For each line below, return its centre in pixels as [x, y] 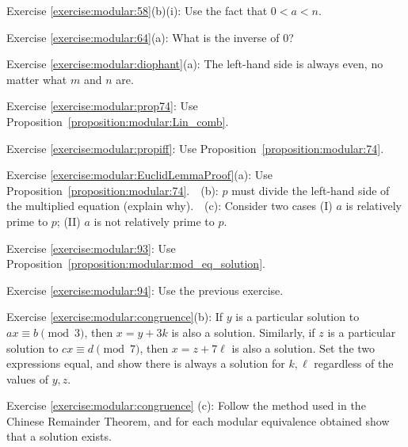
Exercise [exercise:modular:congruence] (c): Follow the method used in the [186, 405]
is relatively [374, 206]
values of [27, 378]
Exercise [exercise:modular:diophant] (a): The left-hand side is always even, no [195, 64]
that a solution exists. [59, 436]
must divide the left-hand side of [311, 190]
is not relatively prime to [154, 221]
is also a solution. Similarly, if [243, 332]
